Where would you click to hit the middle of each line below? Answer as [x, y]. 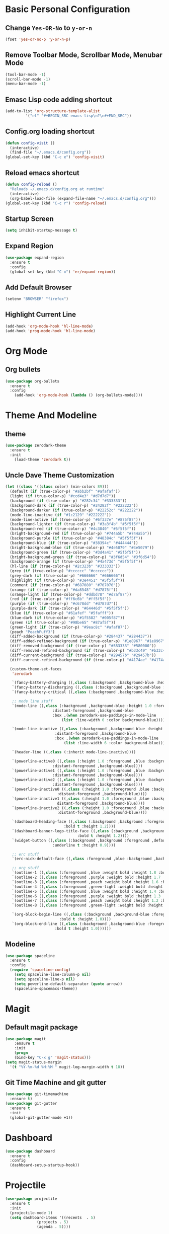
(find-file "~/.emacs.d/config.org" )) [51, 152]
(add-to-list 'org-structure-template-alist [53, 111]
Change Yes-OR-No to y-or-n [49, 28]
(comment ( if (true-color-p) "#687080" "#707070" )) [65, 585]
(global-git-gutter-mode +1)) [41, 1117]
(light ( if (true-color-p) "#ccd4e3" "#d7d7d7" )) [63, 496]
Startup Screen [29, 219]
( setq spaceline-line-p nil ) [45, 979]
